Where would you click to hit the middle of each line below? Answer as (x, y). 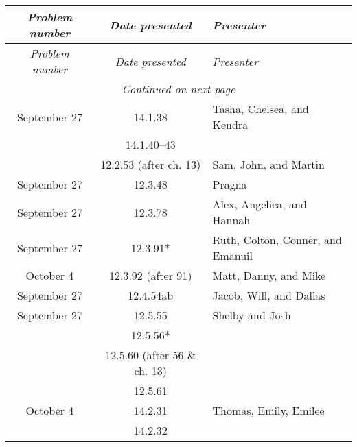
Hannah (231, 220)
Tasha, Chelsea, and (261, 109)
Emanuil (232, 255)
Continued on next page (178, 89)
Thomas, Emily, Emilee (268, 410)
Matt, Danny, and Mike (269, 275)
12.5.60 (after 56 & (151, 355)
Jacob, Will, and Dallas (269, 295)
